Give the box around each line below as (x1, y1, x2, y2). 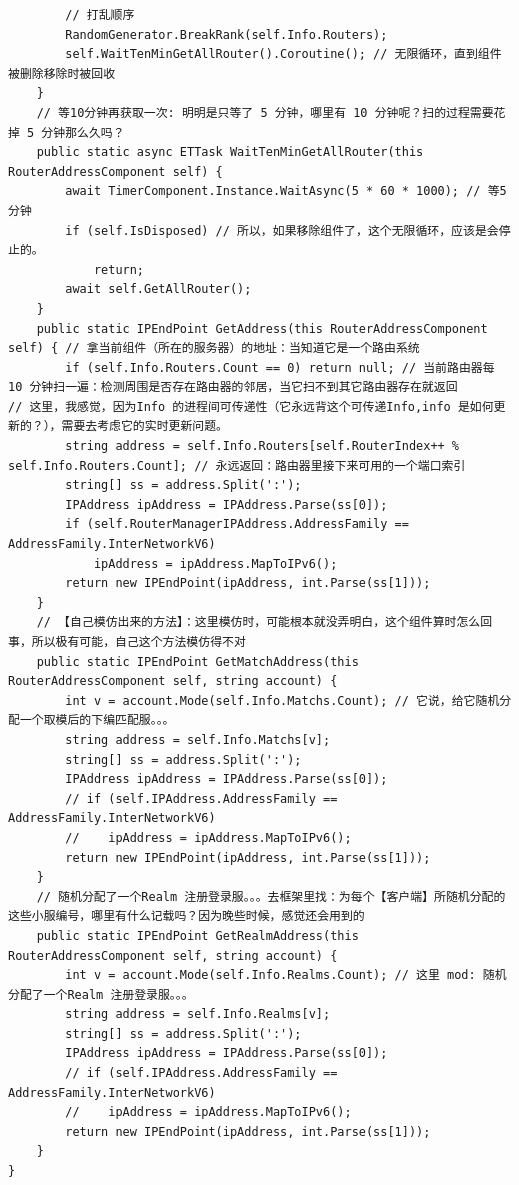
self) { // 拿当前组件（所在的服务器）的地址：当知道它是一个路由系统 (8, 341, 420, 356)
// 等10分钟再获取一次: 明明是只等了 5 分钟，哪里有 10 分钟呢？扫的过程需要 (36, 105, 494, 120)
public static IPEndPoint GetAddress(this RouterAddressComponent (36, 321, 488, 336)
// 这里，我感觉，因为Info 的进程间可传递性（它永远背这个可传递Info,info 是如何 (8, 399, 494, 414)
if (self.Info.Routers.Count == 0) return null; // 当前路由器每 (65, 360, 495, 375)
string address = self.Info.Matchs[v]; (65, 732, 331, 747)
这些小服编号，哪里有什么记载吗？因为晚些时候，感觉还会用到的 (8, 909, 365, 924)
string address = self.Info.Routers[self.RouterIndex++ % (65, 439, 460, 454)
